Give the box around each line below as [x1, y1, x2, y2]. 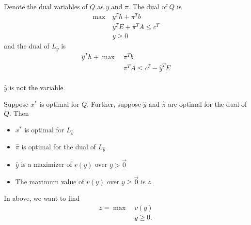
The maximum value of [15, 177, 84, 187]
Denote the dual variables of [4, 1, 88, 11]
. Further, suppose [87, 98, 141, 109]
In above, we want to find [4, 193, 80, 203]
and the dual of [4, 40, 49, 50]
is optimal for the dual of [21, 141, 96, 151]
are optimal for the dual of [168, 98, 247, 109]
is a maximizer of [21, 159, 72, 169]
